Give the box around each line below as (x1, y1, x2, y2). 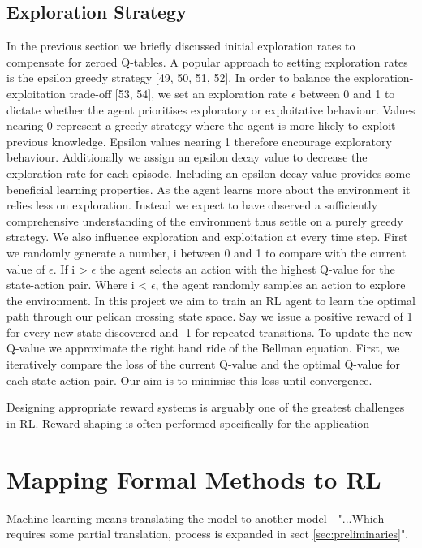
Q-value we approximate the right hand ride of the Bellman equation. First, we (6, 339, 400, 356)
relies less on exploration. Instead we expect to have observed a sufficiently (6, 196, 378, 214)
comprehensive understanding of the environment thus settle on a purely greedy (6, 212, 403, 229)
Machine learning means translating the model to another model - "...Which (6, 509, 385, 526)
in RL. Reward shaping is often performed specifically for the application (6, 414, 370, 431)
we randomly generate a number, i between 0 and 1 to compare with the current (6, 244, 407, 261)
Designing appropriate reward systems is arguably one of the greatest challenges (6, 399, 405, 416)
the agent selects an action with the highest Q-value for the (99, 260, 395, 277)
